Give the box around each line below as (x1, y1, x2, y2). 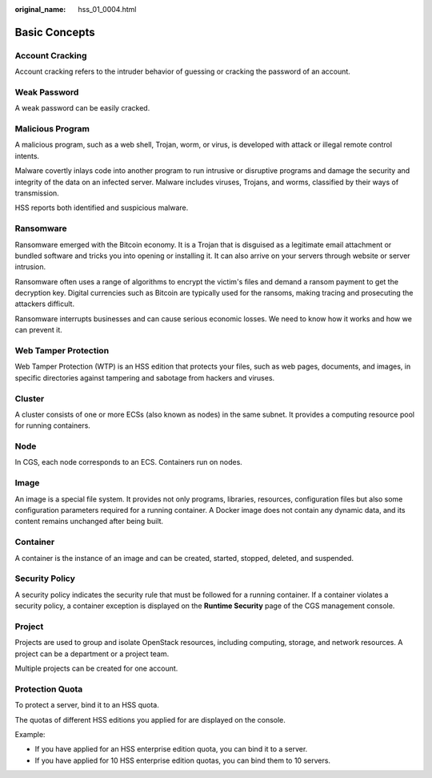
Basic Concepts (14, 25, 95, 39)
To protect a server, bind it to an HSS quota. (14, 700, 159, 710)
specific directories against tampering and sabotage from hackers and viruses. (14, 373, 275, 382)
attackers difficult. (14, 299, 75, 308)
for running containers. (14, 421, 91, 430)
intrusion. (14, 262, 46, 272)
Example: (14, 729, 46, 739)
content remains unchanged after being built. (14, 517, 164, 526)
